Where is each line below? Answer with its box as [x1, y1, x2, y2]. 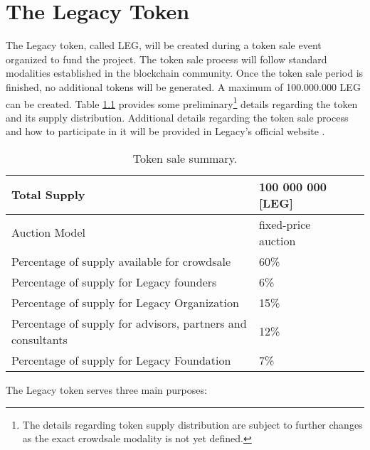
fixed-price [258, 215, 311, 232]
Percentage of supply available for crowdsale [11, 252, 231, 269]
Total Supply [11, 186, 85, 203]
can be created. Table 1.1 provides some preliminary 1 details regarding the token [6, 94, 358, 111]
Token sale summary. [132, 149, 238, 166]
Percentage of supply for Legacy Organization [11, 294, 239, 311]
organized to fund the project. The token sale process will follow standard [6, 51, 327, 66]
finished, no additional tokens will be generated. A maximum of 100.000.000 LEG [6, 79, 361, 94]
